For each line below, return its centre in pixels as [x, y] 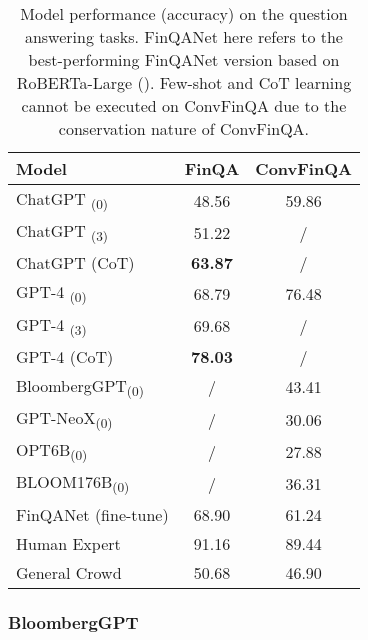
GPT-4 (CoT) [65, 356]
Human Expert [68, 543]
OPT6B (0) [52, 451]
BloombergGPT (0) [80, 386]
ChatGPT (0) [62, 200]
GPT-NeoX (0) [64, 419]
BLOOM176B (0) [73, 483]
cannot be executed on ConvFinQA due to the [184, 105]
